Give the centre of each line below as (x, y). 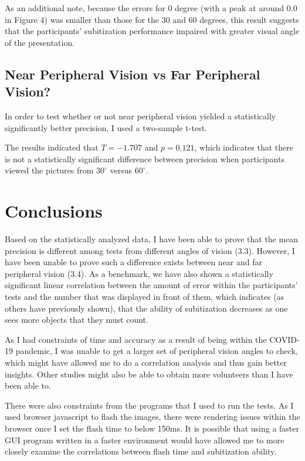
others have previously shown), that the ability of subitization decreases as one (146, 308)
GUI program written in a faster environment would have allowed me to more (145, 440)
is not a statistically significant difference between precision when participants (145, 158)
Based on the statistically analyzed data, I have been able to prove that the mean (152, 239)
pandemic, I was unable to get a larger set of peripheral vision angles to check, (157, 351)
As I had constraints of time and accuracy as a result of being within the (136, 339)
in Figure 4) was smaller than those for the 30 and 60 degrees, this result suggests (152, 19)
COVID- (284, 339)
